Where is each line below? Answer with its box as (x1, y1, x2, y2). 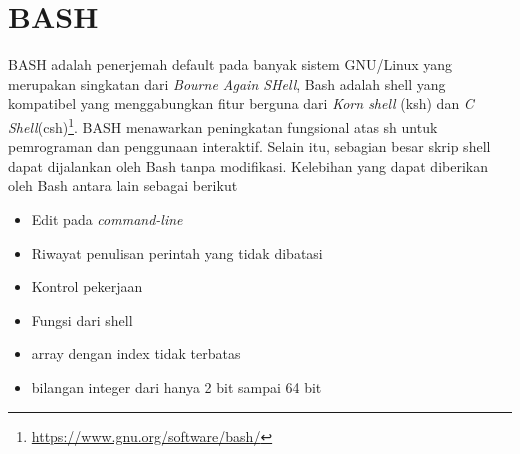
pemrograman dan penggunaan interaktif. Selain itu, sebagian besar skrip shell (8, 136, 491, 157)
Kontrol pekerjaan (31, 276, 143, 297)
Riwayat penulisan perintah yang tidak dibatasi (31, 242, 323, 263)
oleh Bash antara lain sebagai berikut (8, 175, 238, 196)
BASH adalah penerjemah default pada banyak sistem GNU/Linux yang (8, 54, 453, 75)
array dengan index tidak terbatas (31, 343, 241, 364)
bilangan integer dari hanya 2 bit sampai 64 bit (31, 376, 322, 397)
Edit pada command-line (31, 208, 183, 229)
